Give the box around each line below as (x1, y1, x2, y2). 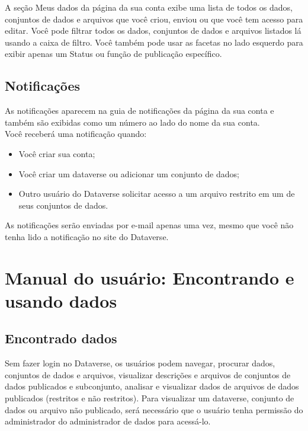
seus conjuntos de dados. (18, 199, 108, 211)
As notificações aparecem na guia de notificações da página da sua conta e (5, 104, 274, 117)
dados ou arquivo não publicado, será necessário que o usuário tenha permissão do (5, 403, 303, 416)
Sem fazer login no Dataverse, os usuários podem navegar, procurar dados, (5, 357, 275, 369)
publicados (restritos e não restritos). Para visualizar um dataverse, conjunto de (5, 392, 294, 404)
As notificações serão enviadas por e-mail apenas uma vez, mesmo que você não (5, 219, 294, 231)
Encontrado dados (5, 329, 117, 347)
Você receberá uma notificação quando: (5, 127, 147, 140)
